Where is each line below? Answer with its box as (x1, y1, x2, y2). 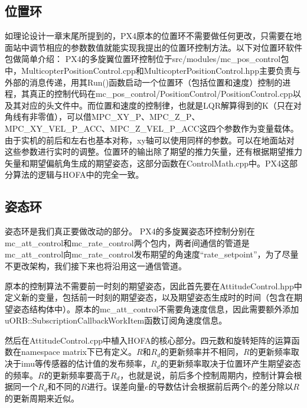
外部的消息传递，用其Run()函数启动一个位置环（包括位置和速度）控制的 (5, 76, 283, 88)
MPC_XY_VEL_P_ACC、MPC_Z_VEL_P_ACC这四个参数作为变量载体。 (5, 122, 299, 134)
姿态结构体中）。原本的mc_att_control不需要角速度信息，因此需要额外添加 (12, 302, 299, 315)
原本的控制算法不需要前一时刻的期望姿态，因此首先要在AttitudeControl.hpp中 (5, 279, 302, 292)
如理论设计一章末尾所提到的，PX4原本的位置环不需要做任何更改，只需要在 (5, 30, 294, 42)
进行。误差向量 (87, 380, 145, 393)
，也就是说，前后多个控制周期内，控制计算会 (120, 368, 294, 381)
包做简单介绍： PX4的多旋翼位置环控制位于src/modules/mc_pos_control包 (5, 53, 289, 65)
